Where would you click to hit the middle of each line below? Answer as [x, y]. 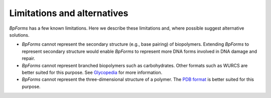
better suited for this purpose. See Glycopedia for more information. [92, 72]
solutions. [19, 35]
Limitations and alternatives [69, 13]
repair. [28, 58]
